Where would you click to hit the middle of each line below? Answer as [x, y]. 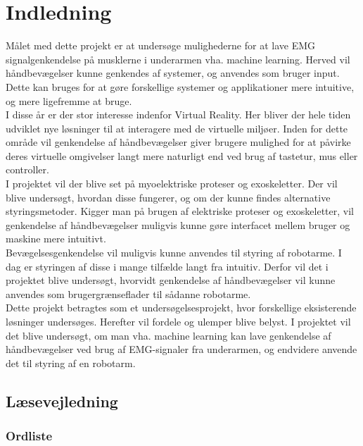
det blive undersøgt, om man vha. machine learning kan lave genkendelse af [168, 335]
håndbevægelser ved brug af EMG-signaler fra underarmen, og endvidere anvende [181, 349]
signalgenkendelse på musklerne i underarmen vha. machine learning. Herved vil [178, 59]
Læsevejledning [62, 401]
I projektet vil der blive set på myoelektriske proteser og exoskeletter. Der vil [172, 184]
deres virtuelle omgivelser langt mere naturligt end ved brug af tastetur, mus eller [182, 155]
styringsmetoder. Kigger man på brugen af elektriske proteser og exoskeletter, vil [180, 211]
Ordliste [29, 436]
